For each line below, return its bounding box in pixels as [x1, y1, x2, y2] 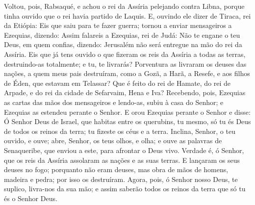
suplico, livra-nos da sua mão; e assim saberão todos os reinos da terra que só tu [4, 183, 246, 194]
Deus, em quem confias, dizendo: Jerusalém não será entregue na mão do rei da [4, 39, 242, 50]
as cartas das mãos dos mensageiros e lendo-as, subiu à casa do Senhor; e [4, 97, 224, 107]
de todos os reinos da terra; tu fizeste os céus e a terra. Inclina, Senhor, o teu [4, 126, 235, 136]
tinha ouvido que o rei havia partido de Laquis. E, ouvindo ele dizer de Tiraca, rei [4, 10, 251, 21]
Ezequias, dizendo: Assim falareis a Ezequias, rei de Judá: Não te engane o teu [4, 29, 240, 40]
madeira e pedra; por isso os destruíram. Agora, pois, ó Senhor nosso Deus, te [4, 174, 238, 184]
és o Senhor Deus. [4, 193, 57, 203]
